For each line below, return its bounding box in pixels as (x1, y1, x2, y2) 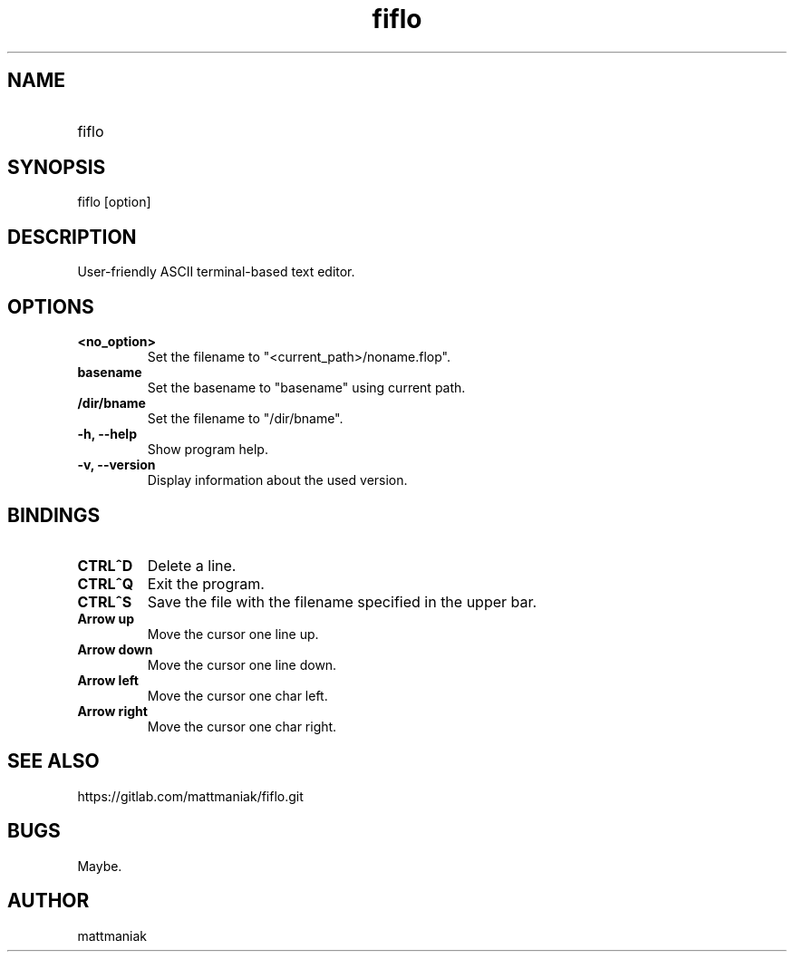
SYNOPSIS (7, 156, 106, 179)
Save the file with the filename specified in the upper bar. (147, 592, 537, 611)
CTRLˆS (77, 592, 132, 611)
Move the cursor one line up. (147, 625, 319, 642)
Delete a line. (147, 556, 237, 575)
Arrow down (77, 641, 153, 657)
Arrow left (77, 672, 139, 688)
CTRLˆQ (77, 574, 134, 593)
